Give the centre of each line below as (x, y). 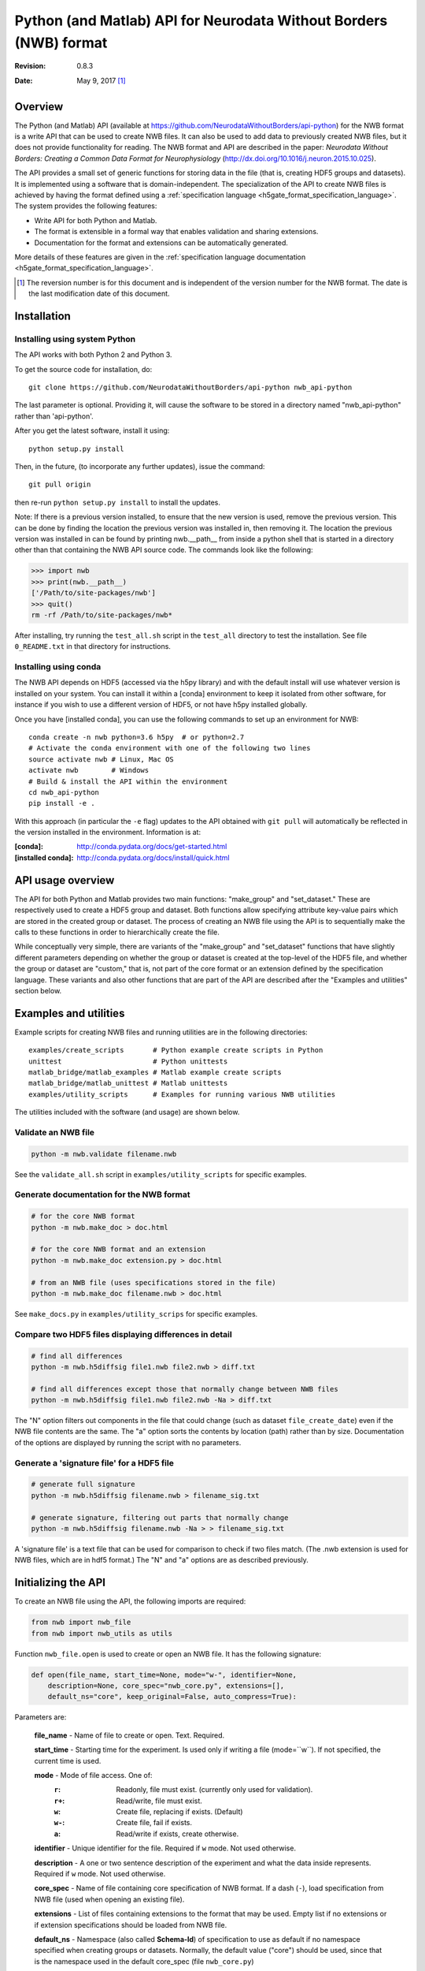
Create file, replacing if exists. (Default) (179, 1812)
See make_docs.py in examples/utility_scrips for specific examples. (136, 1313)
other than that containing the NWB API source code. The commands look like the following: (164, 550)
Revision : (30, 66)
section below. (38, 990)
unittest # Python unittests (128, 1061)
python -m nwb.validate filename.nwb (104, 1154)
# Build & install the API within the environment (128, 781)
